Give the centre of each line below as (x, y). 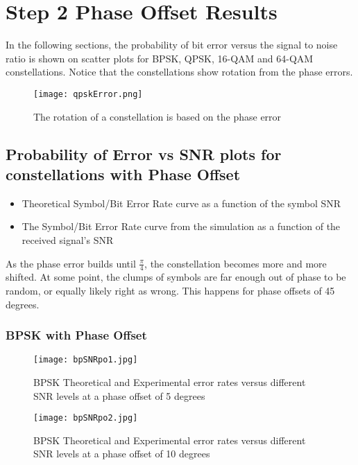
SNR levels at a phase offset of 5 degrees (119, 395)
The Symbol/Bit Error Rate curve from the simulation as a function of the (181, 226)
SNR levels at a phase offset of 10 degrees (122, 454)
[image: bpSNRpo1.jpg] (86, 360)
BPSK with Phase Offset (76, 335)
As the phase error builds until (71, 263)
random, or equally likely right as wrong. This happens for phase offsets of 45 (170, 290)
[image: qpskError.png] (88, 94)
